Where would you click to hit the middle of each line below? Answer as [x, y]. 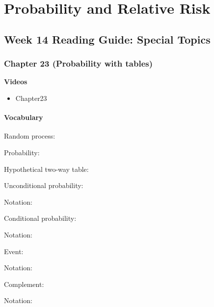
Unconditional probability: [44, 185]
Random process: [30, 136]
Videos [16, 82]
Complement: [24, 284]
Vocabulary [24, 117]
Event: [14, 251]
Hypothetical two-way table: [46, 169]
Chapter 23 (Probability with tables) [79, 63]
